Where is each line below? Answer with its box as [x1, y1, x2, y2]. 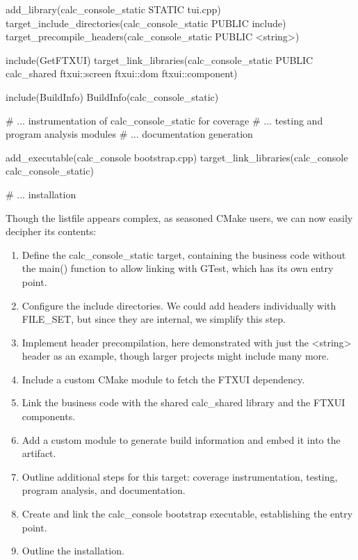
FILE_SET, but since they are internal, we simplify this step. [22, 312, 286, 326]
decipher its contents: [6, 224, 97, 239]
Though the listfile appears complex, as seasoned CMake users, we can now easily [6, 210, 353, 225]
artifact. [22, 446, 56, 461]
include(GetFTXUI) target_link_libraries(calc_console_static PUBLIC [6, 52, 314, 67]
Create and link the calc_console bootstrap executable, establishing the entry [22, 506, 353, 521]
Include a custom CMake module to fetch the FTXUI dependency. [22, 371, 305, 386]
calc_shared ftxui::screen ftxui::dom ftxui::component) [6, 66, 238, 81]
